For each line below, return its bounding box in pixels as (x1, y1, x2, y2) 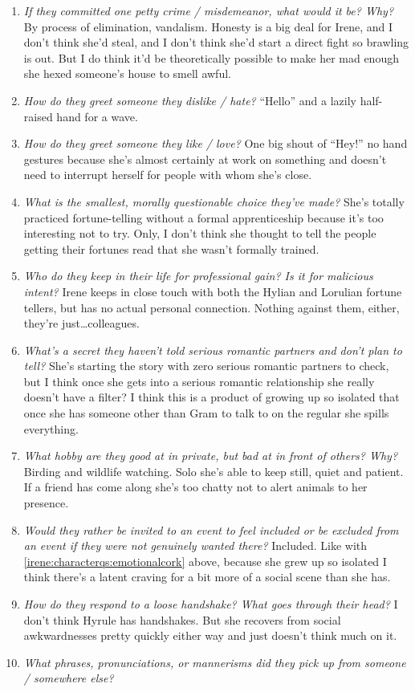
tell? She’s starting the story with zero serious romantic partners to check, (23, 357, 389, 374)
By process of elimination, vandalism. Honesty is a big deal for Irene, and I (23, 18, 393, 35)
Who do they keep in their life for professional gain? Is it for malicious (23, 267, 373, 284)
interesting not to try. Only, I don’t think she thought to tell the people (23, 225, 376, 242)
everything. (23, 420, 79, 437)
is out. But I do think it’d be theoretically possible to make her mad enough (23, 49, 399, 66)
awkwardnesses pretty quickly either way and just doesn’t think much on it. (23, 627, 397, 644)
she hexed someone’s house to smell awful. (23, 65, 231, 82)
